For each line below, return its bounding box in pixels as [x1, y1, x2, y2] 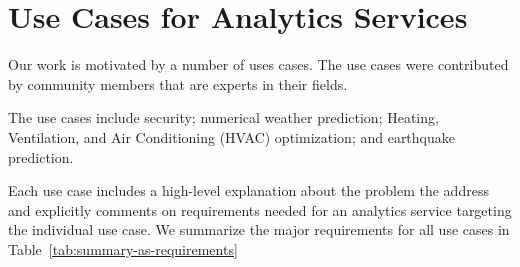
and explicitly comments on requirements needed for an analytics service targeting [8, 199, 512, 220]
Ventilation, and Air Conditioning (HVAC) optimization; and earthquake [8, 126, 455, 147]
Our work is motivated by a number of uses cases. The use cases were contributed [8, 54, 509, 75]
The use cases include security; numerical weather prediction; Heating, [8, 107, 439, 128]
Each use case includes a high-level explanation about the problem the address [8, 180, 489, 201]
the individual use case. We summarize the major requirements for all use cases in [8, 219, 510, 240]
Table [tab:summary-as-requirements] [8, 238, 238, 259]
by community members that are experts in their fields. [8, 73, 348, 94]
